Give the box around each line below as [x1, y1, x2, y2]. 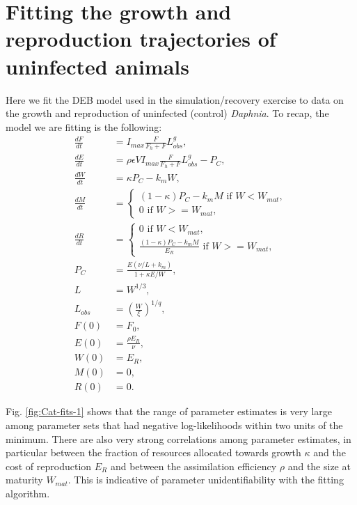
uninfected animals [6, 52, 189, 80]
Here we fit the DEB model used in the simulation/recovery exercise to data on [6, 92, 344, 107]
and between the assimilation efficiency [110, 458, 277, 473]
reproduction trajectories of [6, 24, 276, 53]
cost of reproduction [6, 458, 92, 473]
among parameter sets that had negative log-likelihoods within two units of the [6, 418, 343, 433]
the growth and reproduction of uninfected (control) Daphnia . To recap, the [6, 106, 329, 121]
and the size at [287, 458, 351, 473]
